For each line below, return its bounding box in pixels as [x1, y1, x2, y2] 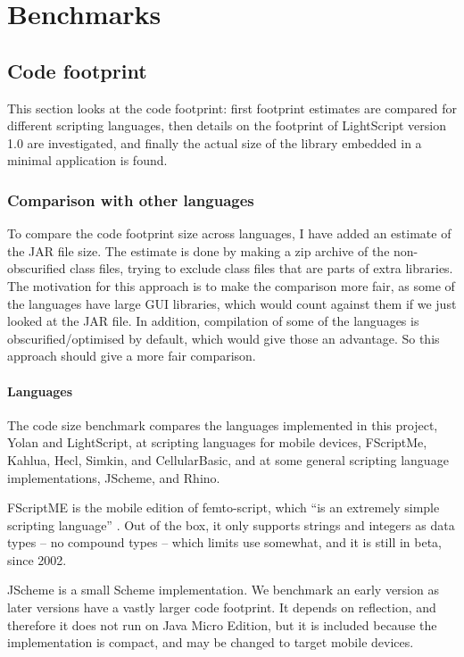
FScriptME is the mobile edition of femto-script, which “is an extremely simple [7, 498, 440, 517]
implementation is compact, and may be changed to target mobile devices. [7, 633, 414, 652]
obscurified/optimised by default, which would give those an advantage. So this [7, 328, 440, 347]
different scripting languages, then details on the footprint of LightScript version [7, 116, 446, 135]
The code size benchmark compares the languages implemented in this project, [7, 415, 438, 434]
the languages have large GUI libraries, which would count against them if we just [7, 294, 457, 312]
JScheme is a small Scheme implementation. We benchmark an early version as [7, 580, 439, 599]
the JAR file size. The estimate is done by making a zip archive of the [7, 241, 390, 260]
